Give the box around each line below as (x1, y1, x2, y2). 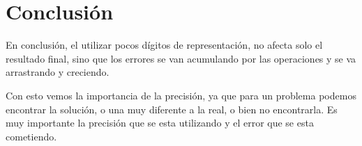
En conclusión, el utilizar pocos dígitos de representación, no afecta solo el (6, 38, 323, 52)
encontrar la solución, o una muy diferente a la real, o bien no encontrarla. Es (6, 102, 338, 116)
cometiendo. (6, 129, 57, 143)
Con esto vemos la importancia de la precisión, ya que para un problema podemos (6, 88, 356, 102)
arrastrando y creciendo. (6, 65, 110, 79)
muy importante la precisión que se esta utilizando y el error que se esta (6, 115, 314, 130)
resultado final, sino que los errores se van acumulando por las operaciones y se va (6, 51, 356, 65)
